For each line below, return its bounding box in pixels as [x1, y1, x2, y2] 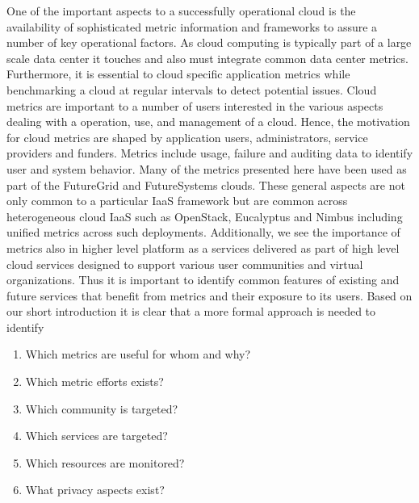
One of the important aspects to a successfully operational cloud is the [6, 2, 356, 19]
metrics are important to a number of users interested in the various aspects [6, 97, 383, 114]
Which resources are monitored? [25, 454, 185, 471]
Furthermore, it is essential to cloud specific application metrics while [6, 65, 350, 82]
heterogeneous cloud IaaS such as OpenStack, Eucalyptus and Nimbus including [6, 207, 403, 224]
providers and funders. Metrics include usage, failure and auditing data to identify [6, 145, 413, 161]
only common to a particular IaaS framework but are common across [6, 192, 348, 209]
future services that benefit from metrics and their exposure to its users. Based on [6, 287, 413, 304]
